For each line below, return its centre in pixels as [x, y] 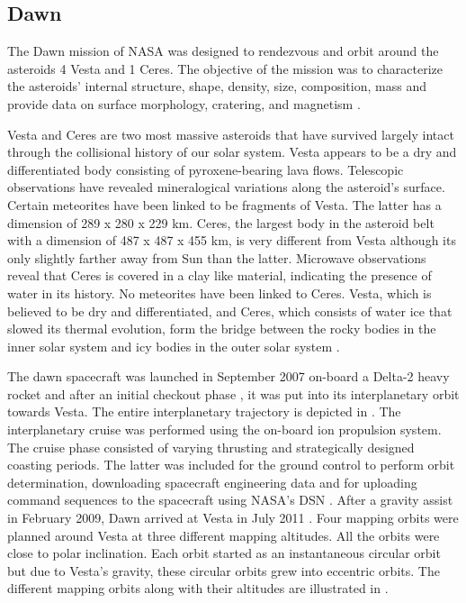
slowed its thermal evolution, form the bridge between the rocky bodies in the [222, 329]
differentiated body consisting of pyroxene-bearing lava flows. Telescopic [206, 169]
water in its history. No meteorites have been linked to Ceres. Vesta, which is [220, 292]
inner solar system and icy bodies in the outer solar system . [174, 346]
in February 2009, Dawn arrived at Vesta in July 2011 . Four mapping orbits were [233, 518]
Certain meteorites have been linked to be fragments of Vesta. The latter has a [224, 204]
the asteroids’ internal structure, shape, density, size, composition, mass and [217, 86]
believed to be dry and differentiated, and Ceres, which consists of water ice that [230, 311]
